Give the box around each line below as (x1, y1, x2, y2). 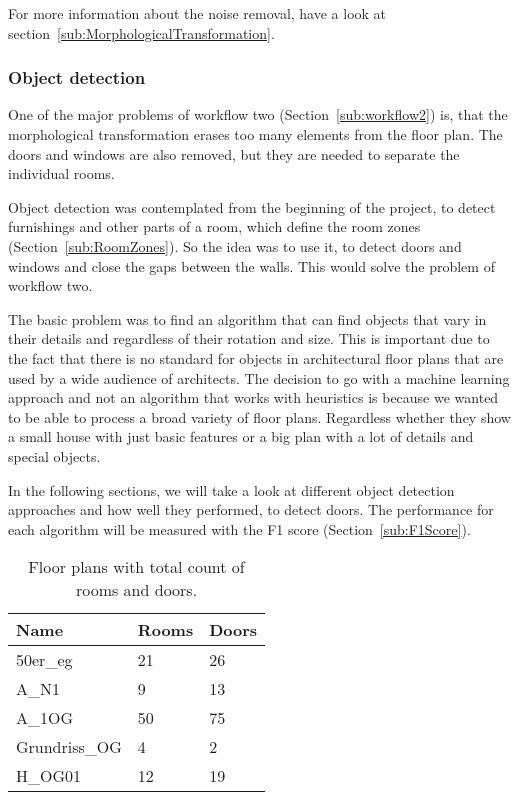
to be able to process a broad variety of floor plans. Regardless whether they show (8, 406, 511, 427)
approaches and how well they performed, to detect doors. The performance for (8, 499, 494, 520)
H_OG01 (16, 764, 82, 788)
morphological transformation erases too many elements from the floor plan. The (8, 124, 503, 144)
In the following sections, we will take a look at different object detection (8, 479, 455, 500)
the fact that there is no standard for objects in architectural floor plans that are (8, 347, 504, 368)
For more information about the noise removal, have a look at (8, 3, 387, 23)
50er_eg (16, 648, 73, 672)
